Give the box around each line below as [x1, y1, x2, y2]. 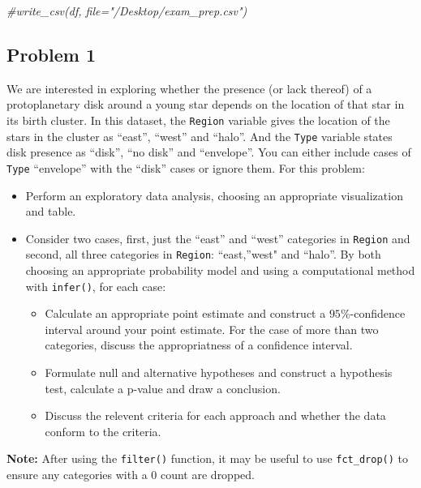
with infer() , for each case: [25, 277, 166, 294]
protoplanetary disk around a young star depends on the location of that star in [6, 96, 405, 113]
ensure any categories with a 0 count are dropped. [6, 466, 255, 483]
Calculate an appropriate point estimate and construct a [45, 305, 326, 322]
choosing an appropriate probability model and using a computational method [25, 262, 415, 279]
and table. [25, 203, 76, 220]
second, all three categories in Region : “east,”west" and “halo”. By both [25, 246, 381, 263]
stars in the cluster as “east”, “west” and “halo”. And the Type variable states [6, 127, 393, 144]
